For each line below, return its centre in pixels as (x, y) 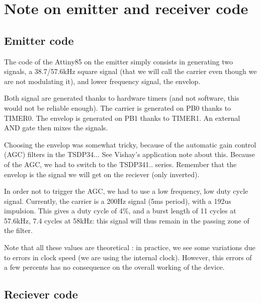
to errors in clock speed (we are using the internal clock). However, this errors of (128, 257)
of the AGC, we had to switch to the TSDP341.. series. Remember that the (120, 164)
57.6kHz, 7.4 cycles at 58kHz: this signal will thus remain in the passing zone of (127, 220)
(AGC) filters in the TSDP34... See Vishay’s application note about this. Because (129, 154)
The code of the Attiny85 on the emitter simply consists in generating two (118, 61)
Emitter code (39, 40)
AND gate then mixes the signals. (56, 128)
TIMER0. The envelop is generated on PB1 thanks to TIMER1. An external (122, 118)
